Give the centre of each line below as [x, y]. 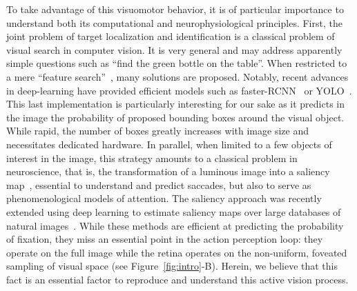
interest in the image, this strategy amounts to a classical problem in [152, 158]
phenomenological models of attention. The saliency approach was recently [164, 198]
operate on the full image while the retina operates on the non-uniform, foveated [177, 252]
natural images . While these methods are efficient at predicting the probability [175, 225]
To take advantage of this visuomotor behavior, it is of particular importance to [175, 9]
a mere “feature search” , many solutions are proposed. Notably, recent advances [177, 76]
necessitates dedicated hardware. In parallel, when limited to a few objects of [169, 144]
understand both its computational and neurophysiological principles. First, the [174, 22]
